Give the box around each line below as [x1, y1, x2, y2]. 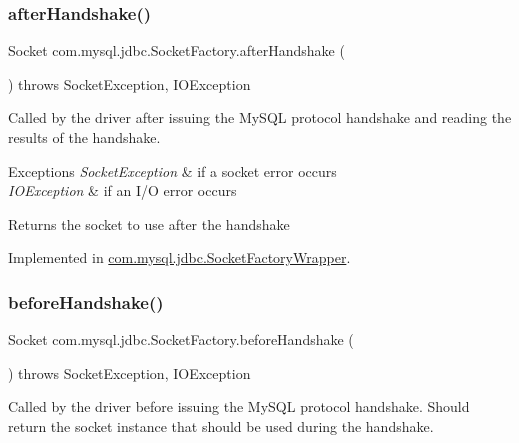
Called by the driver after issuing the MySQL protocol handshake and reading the [8, 107, 512, 128]
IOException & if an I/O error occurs [8, 180, 237, 201]
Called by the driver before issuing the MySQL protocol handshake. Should [8, 396, 470, 417]
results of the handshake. [8, 127, 161, 147]
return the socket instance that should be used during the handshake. [8, 415, 434, 436]
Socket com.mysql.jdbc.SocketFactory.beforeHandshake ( [8, 329, 354, 350]
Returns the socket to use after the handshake [8, 213, 290, 234]
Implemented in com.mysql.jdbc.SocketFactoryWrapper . [8, 247, 351, 268]
